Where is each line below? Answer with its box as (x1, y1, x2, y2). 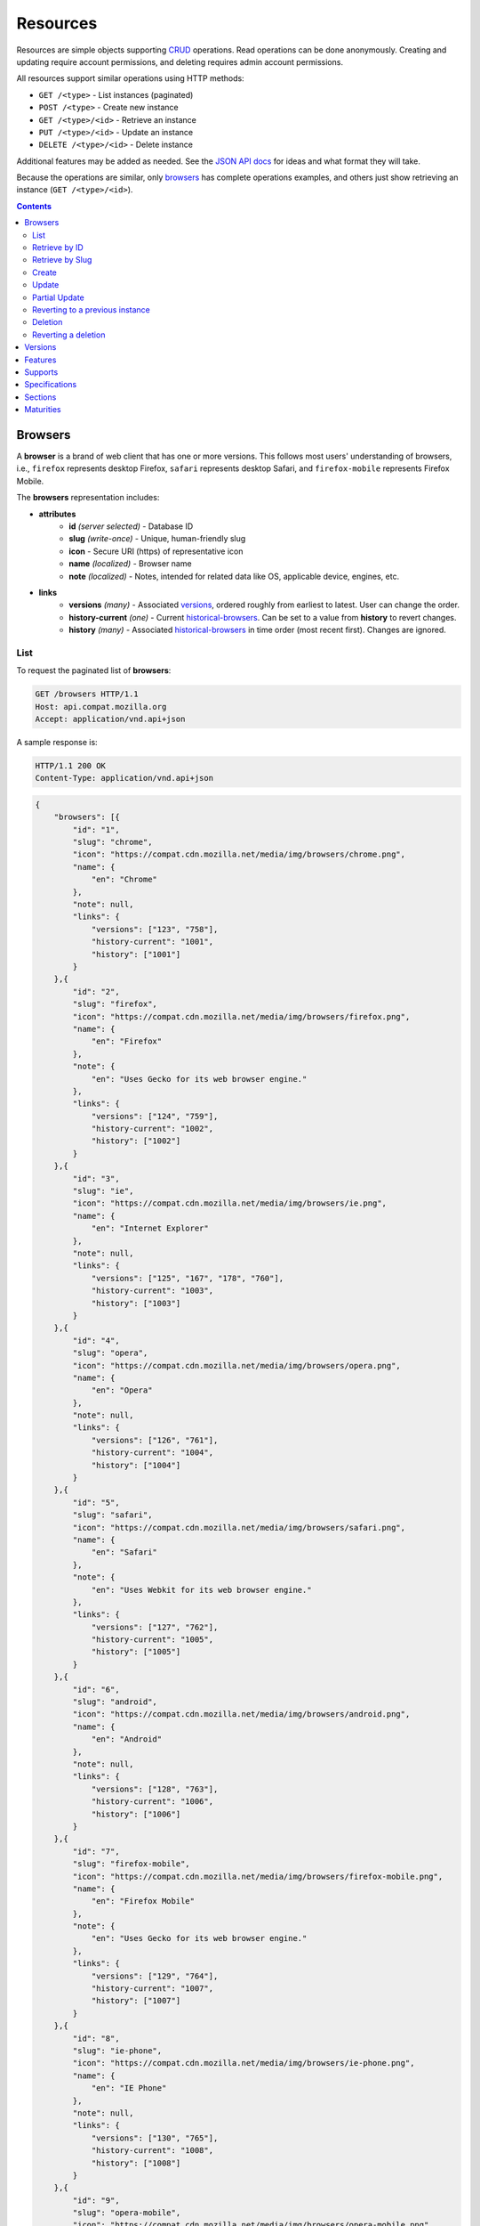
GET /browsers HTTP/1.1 (35, 689, 140, 699)
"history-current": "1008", (91, 2146, 213, 2156)
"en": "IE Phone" (91, 2084, 167, 2093)
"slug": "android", (72, 1697, 157, 1707)
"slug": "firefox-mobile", (72, 1859, 190, 1869)
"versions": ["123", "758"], (91, 924, 219, 934)
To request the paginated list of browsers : (16, 665, 172, 676)
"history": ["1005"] (91, 1647, 181, 1657)
